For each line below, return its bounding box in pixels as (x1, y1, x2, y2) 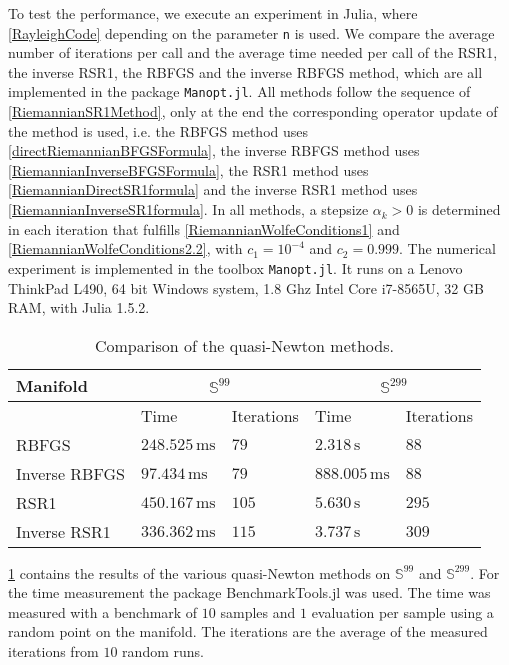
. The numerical (399, 238, 496, 259)
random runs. (122, 641, 204, 662)
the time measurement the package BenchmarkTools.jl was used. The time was (8, 582, 491, 603)
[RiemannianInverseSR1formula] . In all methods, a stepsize (8, 199, 369, 220)
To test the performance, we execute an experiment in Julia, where (8, 3, 418, 23)
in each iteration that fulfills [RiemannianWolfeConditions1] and (8, 218, 400, 239)
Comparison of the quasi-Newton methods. (94, 333, 394, 357)
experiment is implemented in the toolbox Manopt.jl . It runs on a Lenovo (8, 257, 463, 278)
